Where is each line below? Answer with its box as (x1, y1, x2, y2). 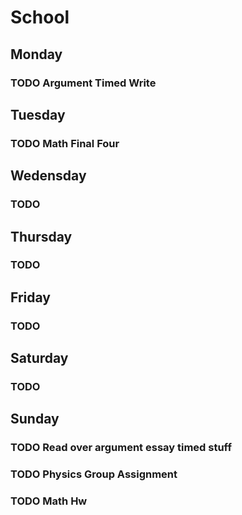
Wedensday (10, 167, 87, 185)
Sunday (10, 411, 60, 428)
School (10, 6, 70, 29)
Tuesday (10, 106, 66, 123)
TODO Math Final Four (10, 136, 120, 150)
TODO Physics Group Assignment (10, 467, 178, 481)
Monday (10, 46, 63, 63)
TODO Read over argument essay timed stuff (10, 441, 232, 455)
